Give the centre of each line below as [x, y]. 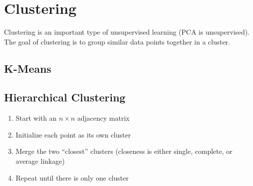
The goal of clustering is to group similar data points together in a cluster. [117, 41]
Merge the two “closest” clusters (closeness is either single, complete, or [124, 151]
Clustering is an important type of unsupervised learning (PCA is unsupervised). [127, 32]
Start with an [36, 118]
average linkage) [40, 161]
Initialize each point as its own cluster [73, 134]
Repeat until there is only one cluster [72, 177]
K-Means [28, 68]
